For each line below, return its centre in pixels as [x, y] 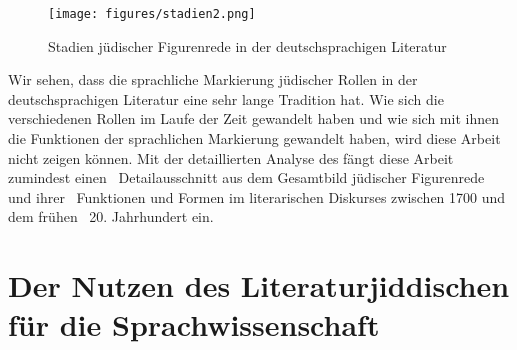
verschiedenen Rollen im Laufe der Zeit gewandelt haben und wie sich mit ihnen [253, 118]
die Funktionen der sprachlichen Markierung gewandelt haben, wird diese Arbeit [254, 138]
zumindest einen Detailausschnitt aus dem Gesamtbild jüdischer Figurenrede [246, 177]
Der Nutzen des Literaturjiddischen [259, 285]
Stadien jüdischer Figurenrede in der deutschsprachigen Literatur [247, 45]
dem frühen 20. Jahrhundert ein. [111, 216]
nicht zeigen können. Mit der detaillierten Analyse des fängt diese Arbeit [231, 157]
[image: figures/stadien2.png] [152, 14]
